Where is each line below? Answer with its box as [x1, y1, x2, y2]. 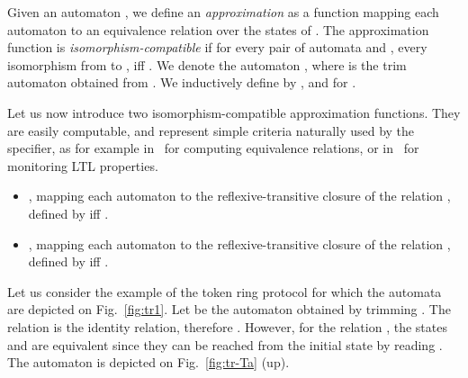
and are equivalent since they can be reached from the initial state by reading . [7, 335, 443, 354]
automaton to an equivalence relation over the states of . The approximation [7, 20, 429, 39]
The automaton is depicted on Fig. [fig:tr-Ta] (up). [7, 353, 290, 372]
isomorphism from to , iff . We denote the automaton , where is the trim [7, 55, 407, 74]
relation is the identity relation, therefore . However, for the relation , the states [7, 317, 447, 336]
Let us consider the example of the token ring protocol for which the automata [7, 282, 442, 301]
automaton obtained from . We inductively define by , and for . [7, 73, 356, 92]
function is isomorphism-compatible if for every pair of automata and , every [7, 38, 427, 57]
